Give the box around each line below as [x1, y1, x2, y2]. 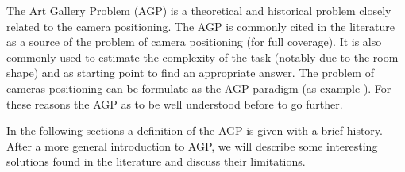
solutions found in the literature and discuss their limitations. [6, 153, 306, 170]
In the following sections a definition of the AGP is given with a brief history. [6, 122, 383, 139]
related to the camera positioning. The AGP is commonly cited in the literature [6, 17, 395, 34]
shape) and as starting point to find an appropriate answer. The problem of [6, 64, 374, 81]
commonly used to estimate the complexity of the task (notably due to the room [6, 48, 399, 65]
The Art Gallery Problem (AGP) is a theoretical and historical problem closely [6, 2, 391, 18]
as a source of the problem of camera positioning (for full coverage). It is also [6, 33, 382, 50]
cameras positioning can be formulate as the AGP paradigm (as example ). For [6, 79, 391, 96]
